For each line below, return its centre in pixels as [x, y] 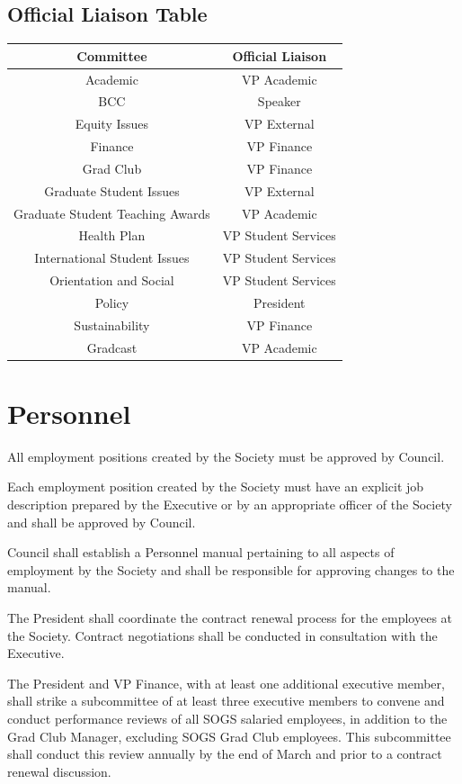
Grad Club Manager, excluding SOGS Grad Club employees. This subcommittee [229, 736]
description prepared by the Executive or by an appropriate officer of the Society [230, 505]
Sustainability [112, 324]
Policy [112, 302]
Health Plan [112, 235]
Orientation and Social [112, 280]
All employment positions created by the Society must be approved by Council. [226, 456]
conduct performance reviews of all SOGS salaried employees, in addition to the [227, 719]
